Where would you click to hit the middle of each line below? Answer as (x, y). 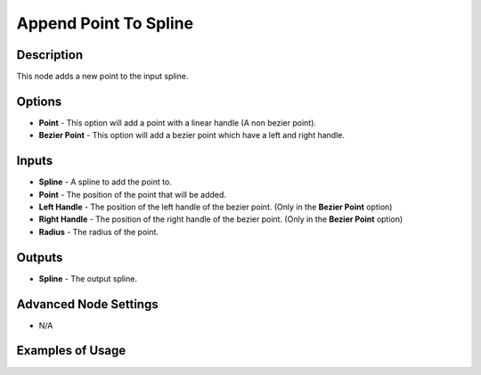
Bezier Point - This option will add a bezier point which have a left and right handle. (192, 135)
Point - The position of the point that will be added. (133, 194)
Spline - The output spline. (88, 278)
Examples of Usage (71, 351)
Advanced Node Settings (88, 304)
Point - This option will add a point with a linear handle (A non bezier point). (177, 122)
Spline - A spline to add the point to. (106, 182)
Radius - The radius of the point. (99, 232)
